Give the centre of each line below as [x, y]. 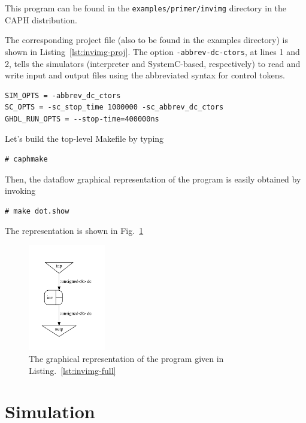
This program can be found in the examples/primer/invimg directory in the [146, 8]
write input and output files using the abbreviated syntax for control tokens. [145, 75]
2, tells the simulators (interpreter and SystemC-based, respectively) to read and [153, 63]
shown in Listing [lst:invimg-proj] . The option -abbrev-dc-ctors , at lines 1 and [152, 51]
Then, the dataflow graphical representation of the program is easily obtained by [153, 179]
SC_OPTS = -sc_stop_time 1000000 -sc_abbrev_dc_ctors [114, 107]
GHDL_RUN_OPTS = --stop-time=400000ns [82, 119]
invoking [20, 191]
